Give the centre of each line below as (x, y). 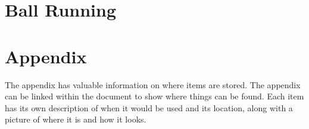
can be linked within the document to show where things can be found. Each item (154, 96)
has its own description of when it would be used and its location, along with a (149, 107)
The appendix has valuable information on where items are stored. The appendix (153, 84)
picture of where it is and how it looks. (76, 119)
